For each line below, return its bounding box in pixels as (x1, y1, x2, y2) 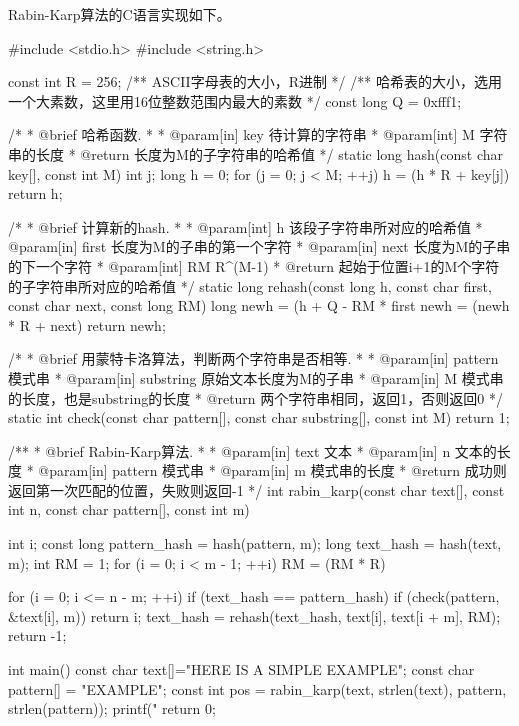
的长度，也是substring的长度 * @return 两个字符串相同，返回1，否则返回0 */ (8, 387, 503, 408)
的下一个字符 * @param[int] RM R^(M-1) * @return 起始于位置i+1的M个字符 (8, 255, 500, 276)
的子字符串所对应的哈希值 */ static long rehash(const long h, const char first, (8, 275, 492, 296)
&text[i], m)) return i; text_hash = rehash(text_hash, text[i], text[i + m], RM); (8, 605, 501, 626)
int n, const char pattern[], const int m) (8, 499, 250, 520)
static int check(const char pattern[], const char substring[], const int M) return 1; (8, 407, 510, 428)
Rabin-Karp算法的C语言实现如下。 (8, 4, 231, 24)
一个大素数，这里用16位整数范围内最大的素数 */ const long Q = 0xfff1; (8, 90, 462, 111)
